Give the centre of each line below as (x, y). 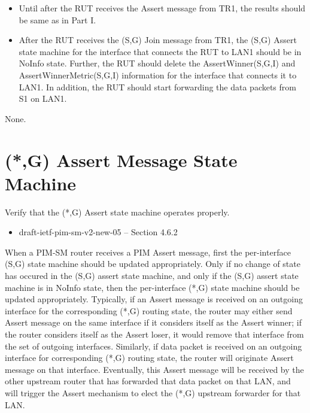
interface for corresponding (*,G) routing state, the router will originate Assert (149, 358)
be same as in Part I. (57, 19)
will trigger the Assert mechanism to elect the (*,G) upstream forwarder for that (153, 392)
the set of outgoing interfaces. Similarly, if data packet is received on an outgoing (154, 346)
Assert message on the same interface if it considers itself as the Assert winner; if (154, 322)
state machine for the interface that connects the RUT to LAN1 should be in (160, 51)
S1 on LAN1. (43, 98)
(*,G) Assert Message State (121, 160)
